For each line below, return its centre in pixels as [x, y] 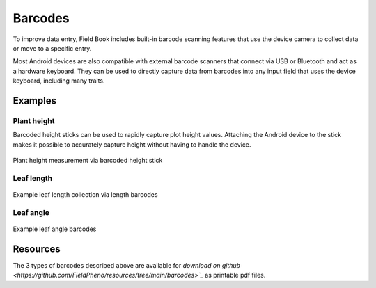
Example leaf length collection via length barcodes [85, 194]
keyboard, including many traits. [59, 81]
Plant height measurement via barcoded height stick [88, 161]
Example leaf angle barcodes [55, 229]
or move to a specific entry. [52, 48]
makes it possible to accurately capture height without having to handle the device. [132, 144]
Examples [35, 101]
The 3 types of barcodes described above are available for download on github [126, 265]
